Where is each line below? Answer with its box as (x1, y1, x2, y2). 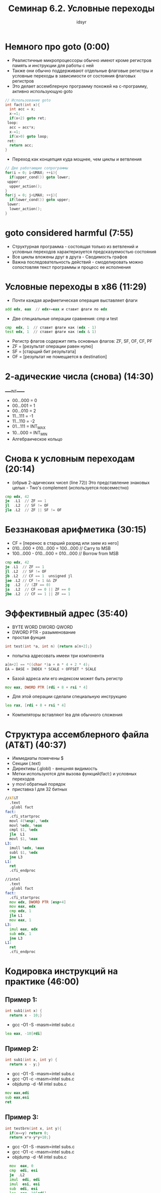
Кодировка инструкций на (5, 966, 118, 977)
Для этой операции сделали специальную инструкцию (12, 694, 127, 699)
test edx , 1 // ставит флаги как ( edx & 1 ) (5, 330, 97, 334)
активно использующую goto (12, 88, 73, 94)
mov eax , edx (9, 904, 36, 909)
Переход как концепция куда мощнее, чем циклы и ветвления (12, 156, 142, 162)
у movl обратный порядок (12, 781, 66, 787)
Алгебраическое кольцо (12, 436, 63, 442)
